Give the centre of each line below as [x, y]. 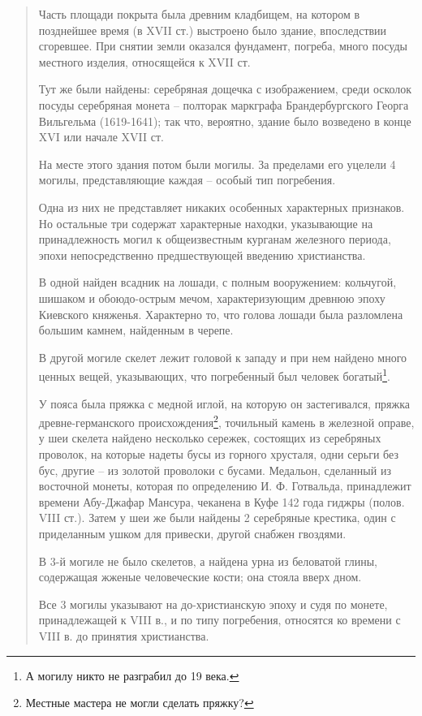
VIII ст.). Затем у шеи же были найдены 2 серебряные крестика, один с [217, 518]
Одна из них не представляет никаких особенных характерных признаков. [222, 207]
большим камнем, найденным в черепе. [136, 330]
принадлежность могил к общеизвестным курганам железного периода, [215, 239]
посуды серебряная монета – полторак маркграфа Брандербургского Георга [224, 104]
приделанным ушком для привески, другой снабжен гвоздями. [192, 533]
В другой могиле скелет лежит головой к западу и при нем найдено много [223, 357]
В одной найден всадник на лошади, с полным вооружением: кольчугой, [217, 282]
